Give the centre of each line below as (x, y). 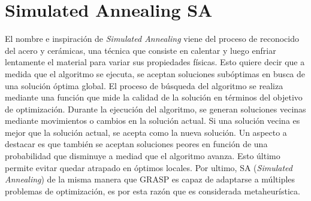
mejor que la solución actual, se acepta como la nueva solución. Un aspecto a (146, 132)
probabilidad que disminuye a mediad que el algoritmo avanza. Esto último (143, 156)
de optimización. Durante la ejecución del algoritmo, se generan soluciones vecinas (155, 109)
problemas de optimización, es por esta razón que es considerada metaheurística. (153, 191)
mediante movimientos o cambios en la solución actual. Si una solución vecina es (153, 121)
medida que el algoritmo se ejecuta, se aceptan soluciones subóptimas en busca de (155, 73)
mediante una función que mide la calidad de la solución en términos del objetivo (154, 97)
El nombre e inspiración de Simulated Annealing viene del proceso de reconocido (152, 39)
